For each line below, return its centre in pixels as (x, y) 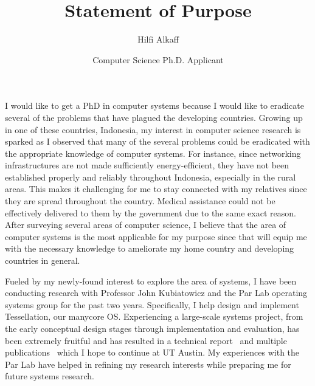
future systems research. (50, 376)
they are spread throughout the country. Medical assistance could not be (140, 201)
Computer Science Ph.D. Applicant (158, 59)
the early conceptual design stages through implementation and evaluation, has (152, 328)
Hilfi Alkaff (158, 39)
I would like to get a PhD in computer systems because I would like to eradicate (154, 105)
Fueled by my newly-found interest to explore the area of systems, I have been (151, 281)
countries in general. (43, 260)
